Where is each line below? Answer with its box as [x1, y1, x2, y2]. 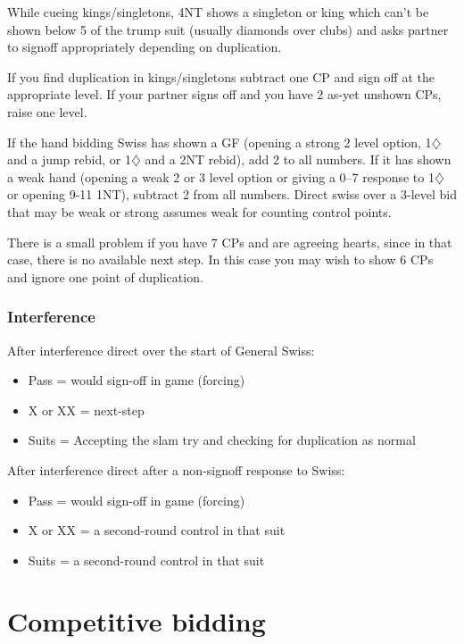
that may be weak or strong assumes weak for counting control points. [7, 202, 392, 221]
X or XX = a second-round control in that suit [28, 521, 286, 539]
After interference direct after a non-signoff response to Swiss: [7, 460, 345, 479]
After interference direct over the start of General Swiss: [7, 340, 315, 359]
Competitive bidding [7, 603, 266, 640]
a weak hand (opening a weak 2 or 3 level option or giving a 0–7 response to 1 [7, 167, 435, 186]
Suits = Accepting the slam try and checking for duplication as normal [28, 431, 416, 449]
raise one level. [7, 102, 87, 121]
